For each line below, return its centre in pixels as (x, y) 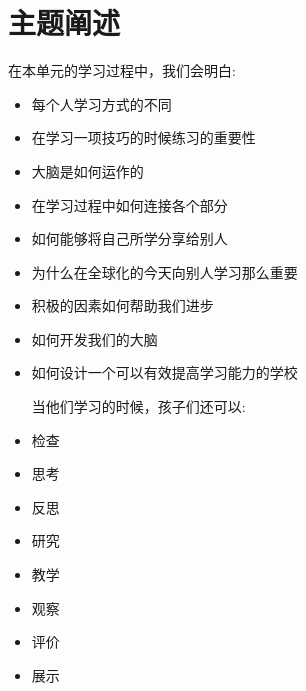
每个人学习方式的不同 (101, 103)
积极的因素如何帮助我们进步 (122, 305)
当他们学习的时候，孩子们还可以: (138, 406)
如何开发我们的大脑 (94, 338)
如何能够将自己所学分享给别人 (129, 238)
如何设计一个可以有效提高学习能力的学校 (164, 372)
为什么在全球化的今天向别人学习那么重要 (164, 271)
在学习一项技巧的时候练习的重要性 (143, 137)
